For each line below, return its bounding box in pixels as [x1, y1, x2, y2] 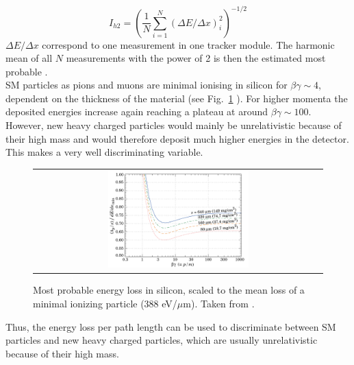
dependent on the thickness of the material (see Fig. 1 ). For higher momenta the [5, 91, 348, 105]
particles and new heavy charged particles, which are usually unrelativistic [5, 333, 318, 347]
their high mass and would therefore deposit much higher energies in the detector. [5, 131, 349, 145]
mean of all [5, 51, 53, 65]
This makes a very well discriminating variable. [5, 145, 203, 159]
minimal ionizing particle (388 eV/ [33, 296, 177, 311]
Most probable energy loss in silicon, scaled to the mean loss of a [33, 283, 305, 297]
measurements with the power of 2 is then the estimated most [66, 51, 326, 65]
